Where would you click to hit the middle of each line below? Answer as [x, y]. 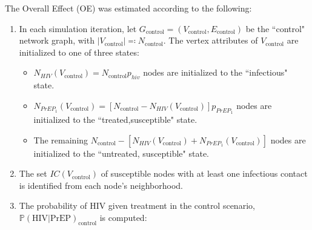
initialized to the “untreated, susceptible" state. [121, 153]
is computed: [123, 217]
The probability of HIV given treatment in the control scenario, [137, 205]
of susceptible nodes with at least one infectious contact [204, 173]
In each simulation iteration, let [78, 28]
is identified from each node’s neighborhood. [101, 185]
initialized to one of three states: [79, 52]
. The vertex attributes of [211, 40]
